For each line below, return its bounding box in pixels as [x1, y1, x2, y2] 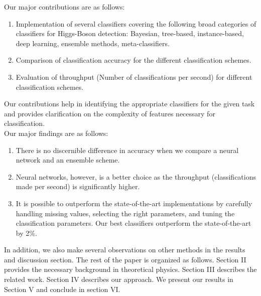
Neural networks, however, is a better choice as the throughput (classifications [16, 171, 256, 182]
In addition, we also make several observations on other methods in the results [4, 244, 245, 255]
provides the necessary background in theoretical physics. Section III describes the [4, 264, 257, 274]
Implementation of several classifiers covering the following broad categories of [16, 18, 256, 29]
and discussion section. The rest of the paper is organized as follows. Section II [4, 254, 246, 264]
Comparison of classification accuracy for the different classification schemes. [16, 55, 251, 65]
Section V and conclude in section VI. [4, 283, 120, 294]
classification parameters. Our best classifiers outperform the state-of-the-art [16, 218, 251, 228]
